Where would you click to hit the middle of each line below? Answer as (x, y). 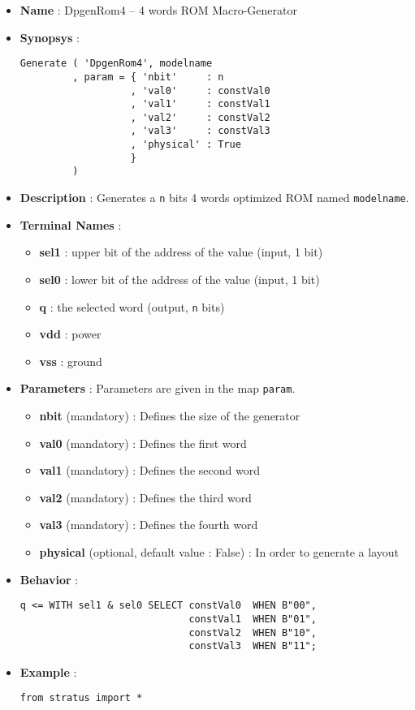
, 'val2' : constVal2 (200, 117)
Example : (48, 671)
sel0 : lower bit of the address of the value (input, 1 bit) (179, 279)
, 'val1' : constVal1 (200, 104)
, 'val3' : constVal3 (200, 131)
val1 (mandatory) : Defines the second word (150, 470)
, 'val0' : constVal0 (200, 90)
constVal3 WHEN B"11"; (253, 646)
